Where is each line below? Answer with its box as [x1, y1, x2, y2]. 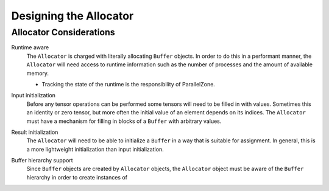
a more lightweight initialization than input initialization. [26, 145, 164, 153]
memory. [26, 69, 49, 77]
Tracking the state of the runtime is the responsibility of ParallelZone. [41, 80, 216, 88]
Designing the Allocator [11, 9, 134, 23]
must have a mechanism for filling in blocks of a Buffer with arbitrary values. [26, 117, 222, 125]
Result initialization [11, 128, 58, 136]
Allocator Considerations [11, 27, 115, 38]
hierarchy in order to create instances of [26, 173, 128, 181]
